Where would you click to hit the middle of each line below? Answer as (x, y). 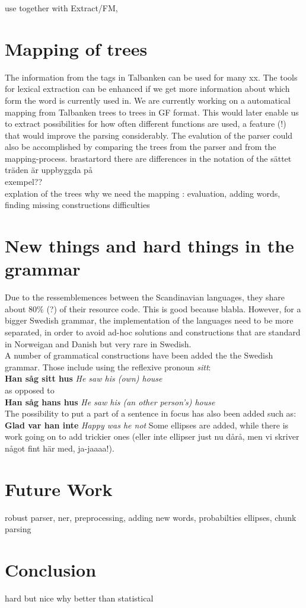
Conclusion (51, 569)
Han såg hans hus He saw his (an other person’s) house (110, 401)
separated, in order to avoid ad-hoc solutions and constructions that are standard (153, 332)
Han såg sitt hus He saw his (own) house (84, 378)
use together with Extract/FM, (61, 8)
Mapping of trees (76, 48)
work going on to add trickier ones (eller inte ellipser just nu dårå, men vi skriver (152, 436)
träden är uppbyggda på (49, 170)
